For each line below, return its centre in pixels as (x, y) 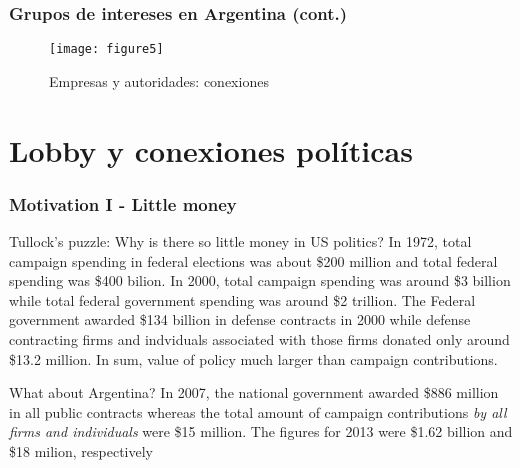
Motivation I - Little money (123, 203)
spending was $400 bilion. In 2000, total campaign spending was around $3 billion (260, 280)
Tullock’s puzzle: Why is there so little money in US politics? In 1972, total (240, 241)
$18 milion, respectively (81, 451)
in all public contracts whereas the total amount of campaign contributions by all (258, 411)
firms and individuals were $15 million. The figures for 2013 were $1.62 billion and (261, 431)
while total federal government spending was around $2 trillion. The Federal (242, 299)
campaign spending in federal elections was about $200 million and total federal (253, 260)
